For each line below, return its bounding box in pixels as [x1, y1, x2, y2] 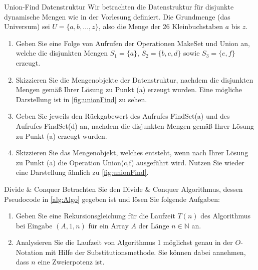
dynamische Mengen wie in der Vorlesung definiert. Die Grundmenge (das [4, 11, 230, 22]
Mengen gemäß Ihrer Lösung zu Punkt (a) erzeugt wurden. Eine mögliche [16, 84, 242, 95]
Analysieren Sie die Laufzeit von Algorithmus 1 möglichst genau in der [16, 237, 233, 247]
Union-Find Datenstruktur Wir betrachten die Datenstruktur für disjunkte [4, 2, 234, 12]
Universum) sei [4, 21, 50, 32]
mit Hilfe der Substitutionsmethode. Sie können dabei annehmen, [45, 246, 246, 257]
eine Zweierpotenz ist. [38, 256, 105, 267]
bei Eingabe [16, 220, 53, 230]
